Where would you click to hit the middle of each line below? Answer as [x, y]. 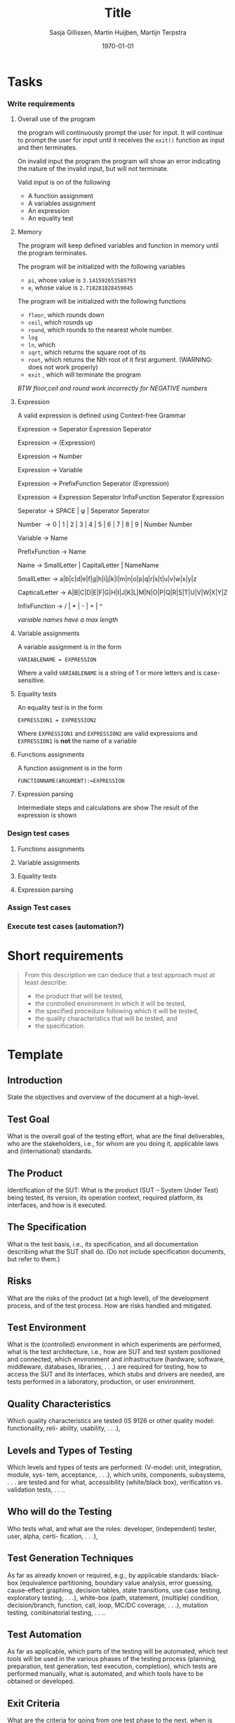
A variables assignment [62, 203]
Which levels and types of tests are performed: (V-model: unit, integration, [115, 1467]
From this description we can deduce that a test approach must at [120, 975]
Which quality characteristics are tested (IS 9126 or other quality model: [111, 1421]
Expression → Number [50, 456]
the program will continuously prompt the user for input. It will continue [120, 133]
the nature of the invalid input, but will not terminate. [93, 169]
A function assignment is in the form [70, 768]
